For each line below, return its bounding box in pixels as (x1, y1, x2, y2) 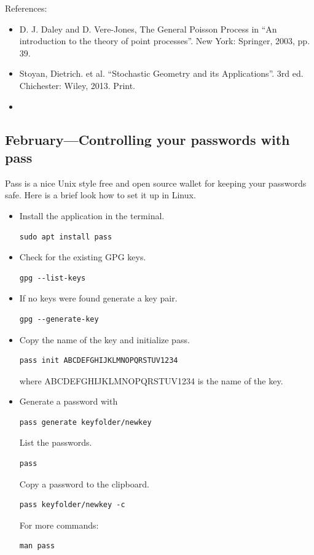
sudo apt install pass (19, 232, 112, 241)
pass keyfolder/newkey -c (19, 500, 125, 510)
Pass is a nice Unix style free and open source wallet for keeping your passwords (5, 176, 307, 189)
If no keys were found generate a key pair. (19, 292, 178, 305)
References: (5, 2, 47, 14)
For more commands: (19, 518, 99, 531)
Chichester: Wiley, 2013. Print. (19, 79, 135, 91)
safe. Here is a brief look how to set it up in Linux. (5, 188, 196, 201)
